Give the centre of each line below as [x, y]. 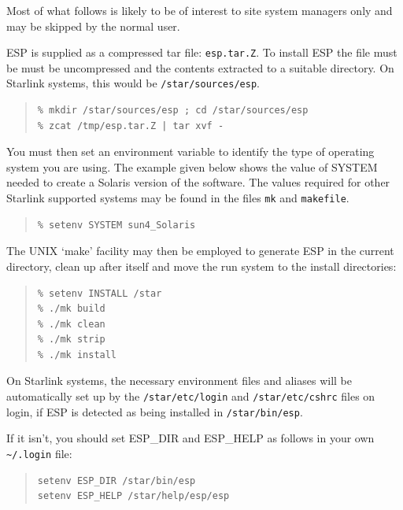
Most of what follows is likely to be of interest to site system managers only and [200, 10]
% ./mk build [71, 309]
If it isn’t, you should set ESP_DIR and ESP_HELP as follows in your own [190, 438]
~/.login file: [39, 454]
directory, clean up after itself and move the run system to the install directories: [201, 266]
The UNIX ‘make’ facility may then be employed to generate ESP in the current [200, 251]
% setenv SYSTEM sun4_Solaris [116, 225]
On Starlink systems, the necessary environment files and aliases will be [179, 381]
